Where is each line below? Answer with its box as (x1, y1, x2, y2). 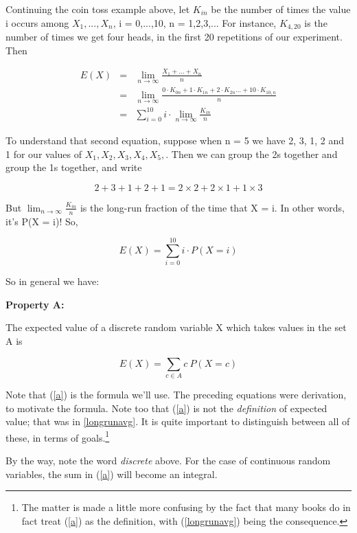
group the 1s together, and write (5, 160, 142, 174)
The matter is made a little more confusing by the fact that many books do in (21, 500, 351, 514)
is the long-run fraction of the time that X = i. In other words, (80, 200, 345, 214)
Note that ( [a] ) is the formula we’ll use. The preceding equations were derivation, (5, 387, 347, 401)
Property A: (5, 297, 65, 311)
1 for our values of (5, 146, 82, 161)
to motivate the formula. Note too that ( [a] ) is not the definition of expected (5, 400, 327, 415)
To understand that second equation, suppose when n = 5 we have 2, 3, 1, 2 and (5, 133, 345, 147)
